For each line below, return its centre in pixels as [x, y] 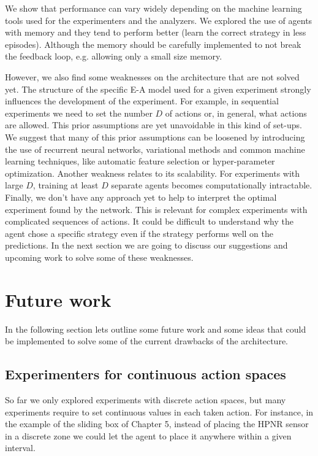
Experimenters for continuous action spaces [146, 374]
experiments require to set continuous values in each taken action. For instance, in [159, 412]
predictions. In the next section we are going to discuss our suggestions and [146, 245]
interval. [20, 448]
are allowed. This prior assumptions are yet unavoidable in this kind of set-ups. [153, 125]
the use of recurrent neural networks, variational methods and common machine [155, 149]
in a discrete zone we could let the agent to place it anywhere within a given [148, 435]
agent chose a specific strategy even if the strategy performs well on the [139, 233]
